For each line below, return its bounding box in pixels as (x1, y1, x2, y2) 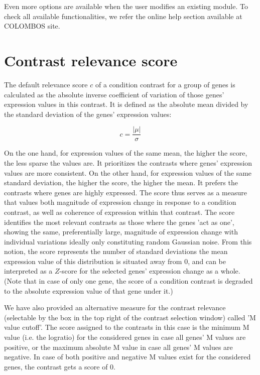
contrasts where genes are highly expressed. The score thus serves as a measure (4, 187, 247, 197)
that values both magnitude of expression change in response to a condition (4, 197, 236, 207)
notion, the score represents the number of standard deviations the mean (4, 246, 228, 257)
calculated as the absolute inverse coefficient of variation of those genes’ (4, 89, 224, 99)
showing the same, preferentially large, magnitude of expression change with (4, 226, 238, 237)
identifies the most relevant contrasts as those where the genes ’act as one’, (4, 216, 234, 227)
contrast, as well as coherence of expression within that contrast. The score (4, 206, 235, 217)
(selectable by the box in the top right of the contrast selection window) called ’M (4, 312, 256, 322)
